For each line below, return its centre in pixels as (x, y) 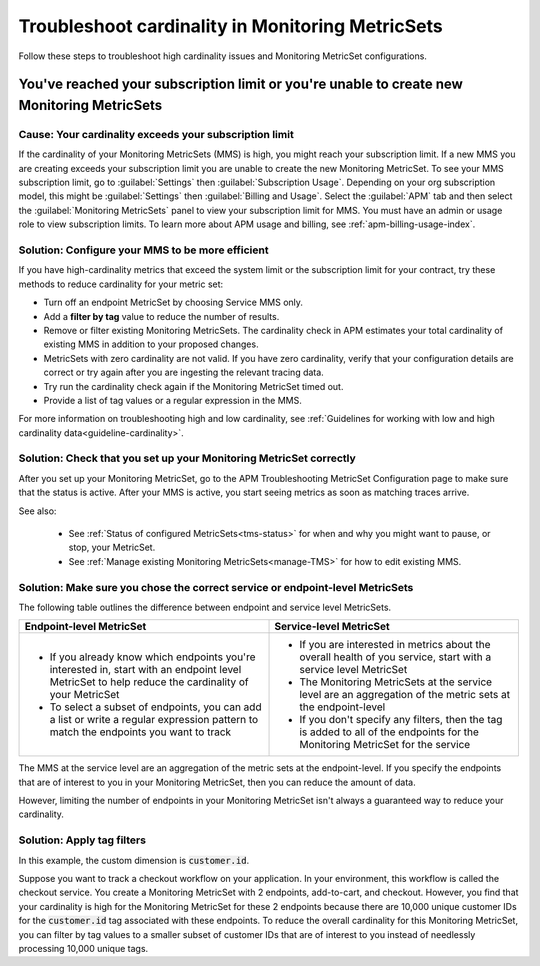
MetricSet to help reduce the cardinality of (149, 682)
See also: (37, 511)
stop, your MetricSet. (112, 547)
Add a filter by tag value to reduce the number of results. (161, 316)
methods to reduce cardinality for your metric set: (121, 284)
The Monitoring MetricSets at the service (396, 682)
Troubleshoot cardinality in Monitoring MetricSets (231, 26)
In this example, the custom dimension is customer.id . (134, 860)
